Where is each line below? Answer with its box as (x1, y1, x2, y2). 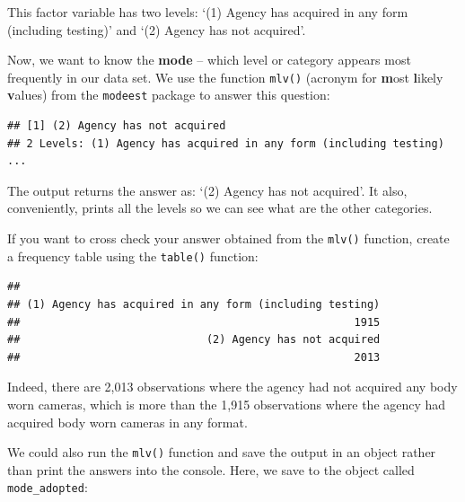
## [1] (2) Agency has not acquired (7, 119, 226, 133)
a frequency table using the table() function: (7, 246, 259, 265)
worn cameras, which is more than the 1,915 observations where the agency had (7, 394, 446, 413)
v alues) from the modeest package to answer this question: (7, 85, 330, 104)
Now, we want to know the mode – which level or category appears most (7, 50, 411, 69)
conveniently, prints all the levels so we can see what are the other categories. (7, 198, 433, 217)
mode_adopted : (7, 478, 88, 497)
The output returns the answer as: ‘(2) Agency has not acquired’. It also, (7, 181, 408, 199)
